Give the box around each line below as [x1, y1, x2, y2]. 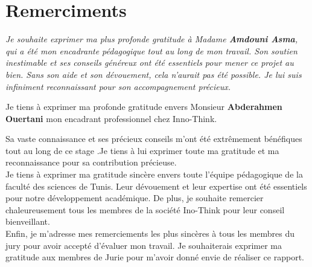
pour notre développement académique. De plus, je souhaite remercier [5, 191, 264, 204]
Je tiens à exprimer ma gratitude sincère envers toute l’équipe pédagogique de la [5, 168, 303, 181]
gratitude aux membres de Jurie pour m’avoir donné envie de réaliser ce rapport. [5, 251, 304, 263]
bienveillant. [5, 215, 50, 228]
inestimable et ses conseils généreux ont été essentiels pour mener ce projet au [5, 56, 294, 69]
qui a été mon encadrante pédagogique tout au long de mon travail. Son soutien [5, 44, 298, 57]
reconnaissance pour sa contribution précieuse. [5, 156, 177, 169]
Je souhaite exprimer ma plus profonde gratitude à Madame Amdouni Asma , [5, 33, 298, 45]
